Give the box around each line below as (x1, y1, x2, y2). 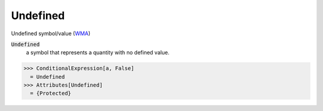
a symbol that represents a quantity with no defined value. (26, 49, 170, 56)
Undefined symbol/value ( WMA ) (11, 30, 91, 37)
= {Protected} (30, 90, 72, 97)
